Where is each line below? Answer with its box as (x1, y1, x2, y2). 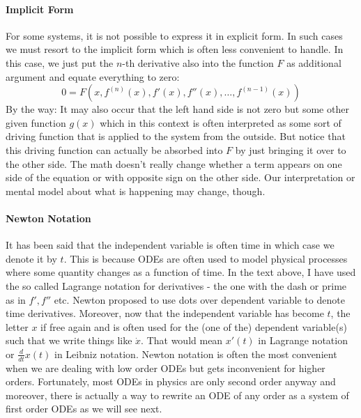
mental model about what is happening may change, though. (6, 183, 266, 198)
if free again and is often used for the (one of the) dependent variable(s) (40, 319, 347, 334)
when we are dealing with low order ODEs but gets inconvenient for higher (6, 360, 325, 375)
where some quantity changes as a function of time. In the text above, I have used (6, 265, 356, 279)
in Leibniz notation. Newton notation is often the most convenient (54, 346, 337, 361)
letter (6, 319, 29, 334)
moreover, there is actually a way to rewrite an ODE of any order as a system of (6, 387, 349, 402)
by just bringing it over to (235, 142, 346, 157)
